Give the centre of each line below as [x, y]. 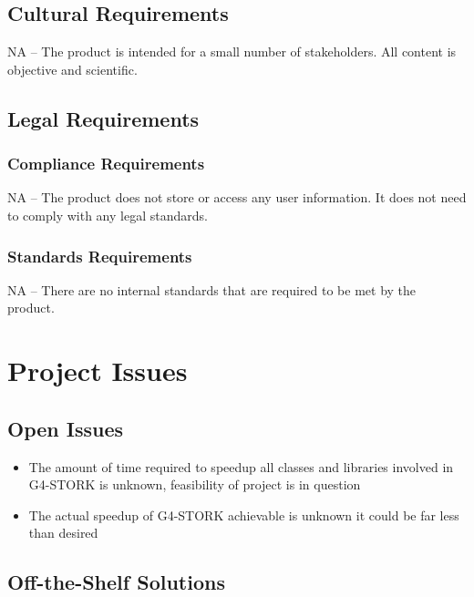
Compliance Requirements [106, 164]
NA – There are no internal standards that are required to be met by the [212, 289]
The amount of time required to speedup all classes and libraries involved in [241, 466]
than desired [63, 533]
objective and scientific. [72, 69]
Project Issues [98, 371]
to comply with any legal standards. [108, 215]
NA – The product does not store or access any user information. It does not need [237, 197]
